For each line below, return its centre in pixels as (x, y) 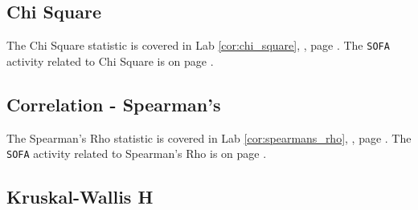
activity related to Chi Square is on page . (110, 61)
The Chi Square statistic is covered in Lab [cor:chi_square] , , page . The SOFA (198, 45)
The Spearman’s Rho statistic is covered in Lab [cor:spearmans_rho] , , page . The (209, 137)
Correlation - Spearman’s (114, 104)
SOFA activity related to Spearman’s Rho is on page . (137, 153)
